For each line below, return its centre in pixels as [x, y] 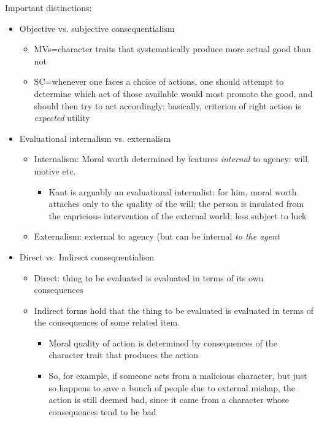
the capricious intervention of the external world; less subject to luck [178, 215]
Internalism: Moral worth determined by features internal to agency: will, [172, 159]
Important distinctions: [48, 7]
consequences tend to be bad [102, 411]
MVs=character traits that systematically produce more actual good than [172, 49]
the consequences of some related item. [107, 322]
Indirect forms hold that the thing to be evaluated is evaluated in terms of [174, 310]
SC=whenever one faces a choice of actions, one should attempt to [159, 81]
